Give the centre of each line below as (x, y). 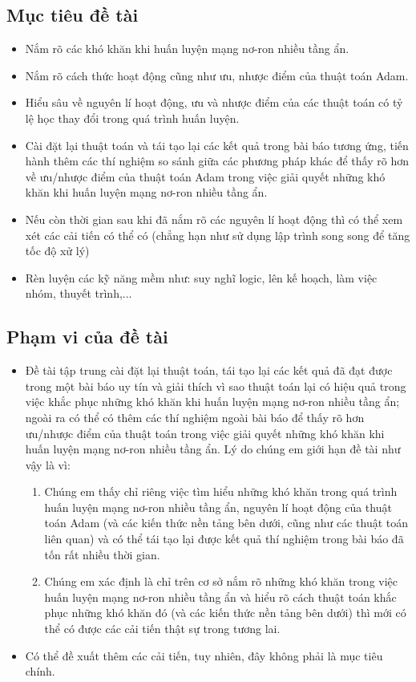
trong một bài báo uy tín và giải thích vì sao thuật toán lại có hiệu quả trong (216, 386)
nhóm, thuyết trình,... (79, 293)
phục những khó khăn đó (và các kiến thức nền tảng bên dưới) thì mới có (225, 613)
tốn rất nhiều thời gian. (102, 554)
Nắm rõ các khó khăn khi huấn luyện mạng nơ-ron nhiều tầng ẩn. (187, 49)
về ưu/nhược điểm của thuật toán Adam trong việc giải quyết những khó (205, 176)
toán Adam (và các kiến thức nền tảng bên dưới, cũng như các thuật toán (226, 523)
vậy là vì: (48, 464)
